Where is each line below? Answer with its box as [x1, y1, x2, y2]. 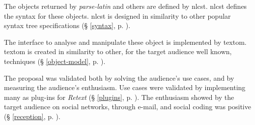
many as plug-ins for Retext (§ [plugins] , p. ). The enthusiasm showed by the [4, 92, 234, 102]
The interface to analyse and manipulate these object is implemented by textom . [4, 36, 247, 47]
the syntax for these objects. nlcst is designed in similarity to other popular [4, 10, 231, 21]
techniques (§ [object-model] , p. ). [4, 56, 106, 66]
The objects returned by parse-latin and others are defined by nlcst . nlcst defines [4, 1, 247, 11]
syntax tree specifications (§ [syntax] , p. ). [4, 20, 131, 31]
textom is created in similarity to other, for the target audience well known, [4, 46, 232, 57]
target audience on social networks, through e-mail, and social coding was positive [4, 101, 251, 112]
